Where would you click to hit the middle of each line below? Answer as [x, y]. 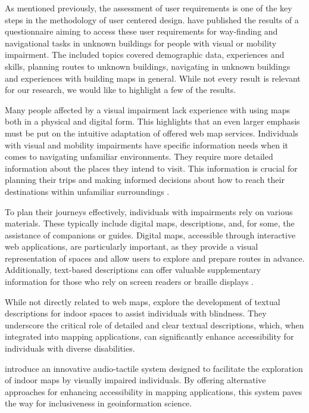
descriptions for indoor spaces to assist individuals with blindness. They [136, 313]
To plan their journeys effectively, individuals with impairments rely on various [149, 211]
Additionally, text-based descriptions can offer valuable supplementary [133, 270]
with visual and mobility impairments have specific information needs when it [147, 145]
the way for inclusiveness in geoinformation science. [99, 403]
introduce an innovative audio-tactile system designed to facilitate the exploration [154, 368]
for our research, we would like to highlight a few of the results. [121, 90]
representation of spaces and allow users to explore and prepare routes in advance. [155, 258]
